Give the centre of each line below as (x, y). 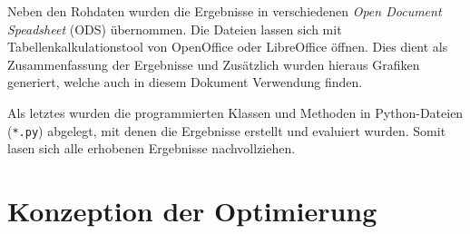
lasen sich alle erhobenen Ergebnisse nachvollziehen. (152, 148)
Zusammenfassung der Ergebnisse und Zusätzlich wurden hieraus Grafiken (214, 64)
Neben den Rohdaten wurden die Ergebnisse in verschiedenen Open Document (225, 11)
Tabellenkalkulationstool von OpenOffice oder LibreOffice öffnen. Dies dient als (228, 47)
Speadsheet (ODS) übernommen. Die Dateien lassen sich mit (175, 29)
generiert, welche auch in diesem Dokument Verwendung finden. (185, 82)
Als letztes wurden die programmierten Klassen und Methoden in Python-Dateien (235, 112)
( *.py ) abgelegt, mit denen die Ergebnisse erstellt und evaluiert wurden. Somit (227, 130)
